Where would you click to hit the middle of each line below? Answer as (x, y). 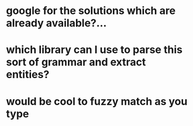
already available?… (56, 23)
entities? (28, 75)
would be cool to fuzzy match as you (97, 101)
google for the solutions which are (91, 11)
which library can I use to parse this (94, 50)
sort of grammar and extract (76, 62)
